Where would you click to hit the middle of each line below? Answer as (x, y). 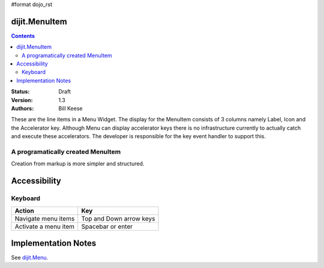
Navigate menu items (45, 218)
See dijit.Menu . (30, 258)
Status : (20, 92)
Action (24, 210)
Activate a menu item (45, 227)
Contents (23, 35)
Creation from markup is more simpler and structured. (78, 164)
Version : (22, 100)
